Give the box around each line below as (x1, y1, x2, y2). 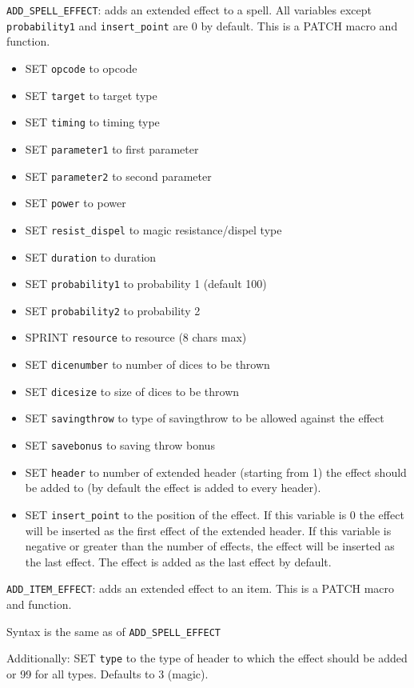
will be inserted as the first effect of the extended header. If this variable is (25, 522, 392, 538)
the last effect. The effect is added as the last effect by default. (25, 553, 332, 570)
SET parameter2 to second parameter (25, 167, 212, 184)
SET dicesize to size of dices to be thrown (25, 382, 240, 399)
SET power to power (25, 194, 126, 211)
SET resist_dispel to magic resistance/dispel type (25, 221, 282, 238)
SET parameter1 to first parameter (25, 140, 199, 157)
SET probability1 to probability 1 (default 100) (25, 275, 267, 292)
